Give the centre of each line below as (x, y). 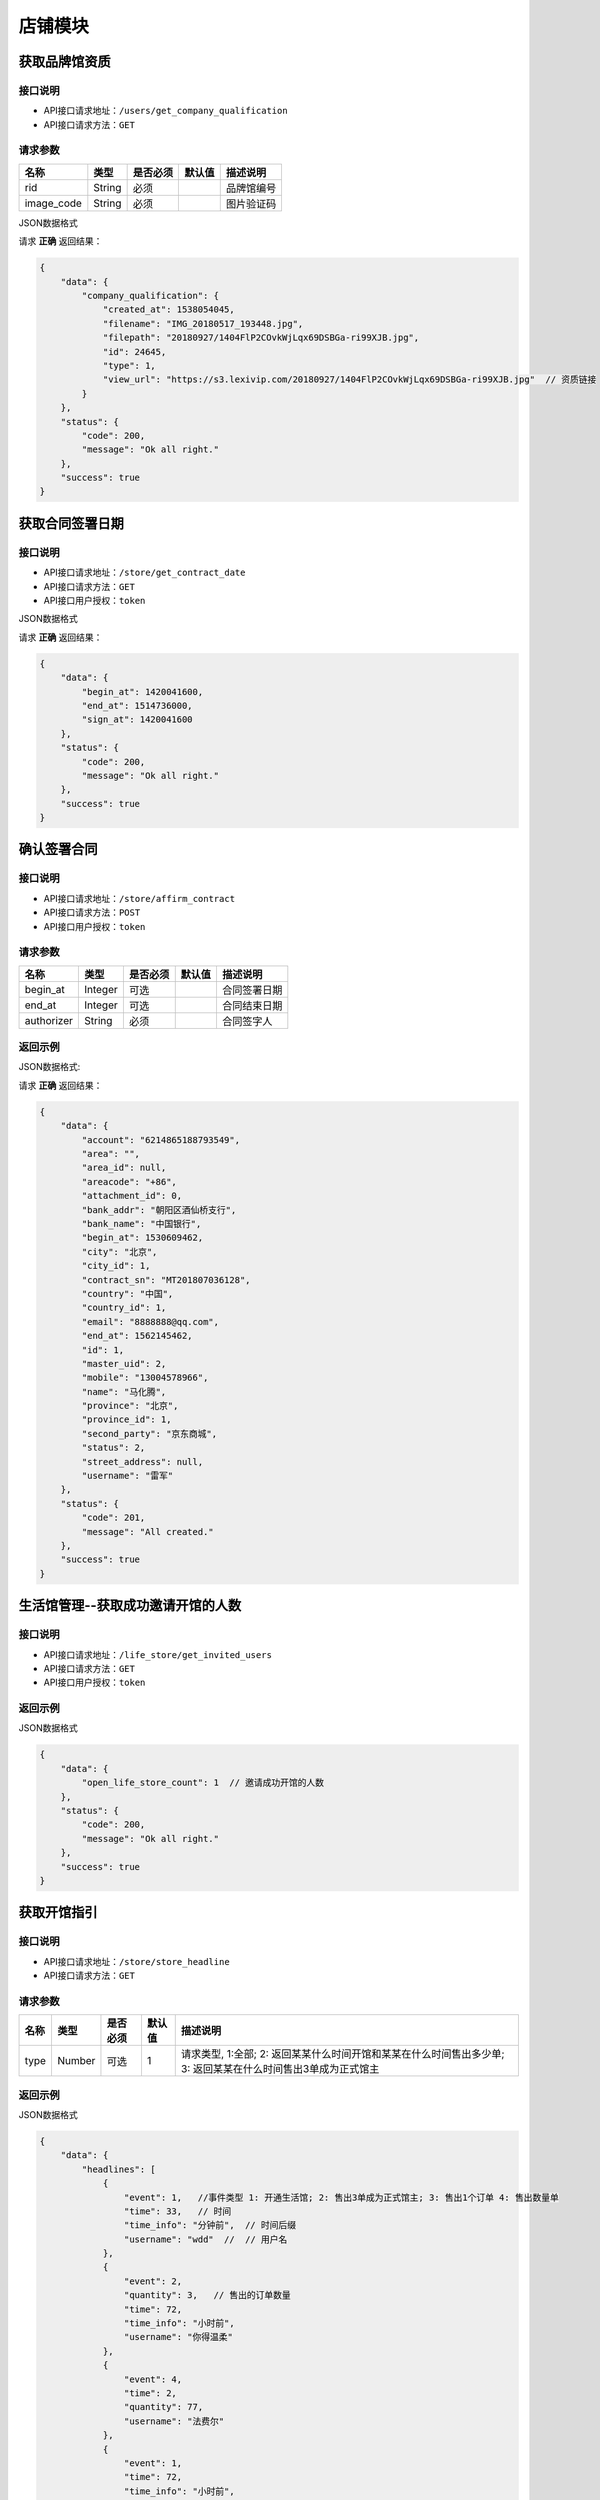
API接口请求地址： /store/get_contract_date (144, 572)
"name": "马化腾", (124, 1391)
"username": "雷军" (127, 1476)
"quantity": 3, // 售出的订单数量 (207, 2295)
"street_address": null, (142, 1461)
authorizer (49, 1020)
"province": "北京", (130, 1406)
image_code (53, 203)
